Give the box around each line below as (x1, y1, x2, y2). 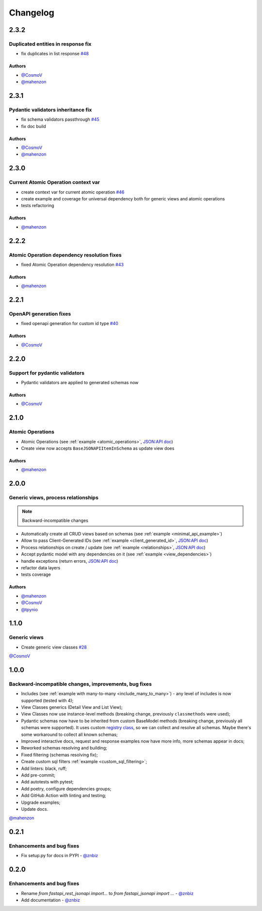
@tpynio (21, 606, 38, 612)
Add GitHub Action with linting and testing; (21, 793, 106, 798)
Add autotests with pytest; (21, 779, 74, 785)
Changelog (9, 7, 54, 18)
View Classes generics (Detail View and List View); (21, 704, 123, 710)
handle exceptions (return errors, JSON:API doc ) (21, 558, 118, 564)
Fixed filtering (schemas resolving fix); (21, 752, 98, 758)
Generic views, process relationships (9, 494, 99, 501)
